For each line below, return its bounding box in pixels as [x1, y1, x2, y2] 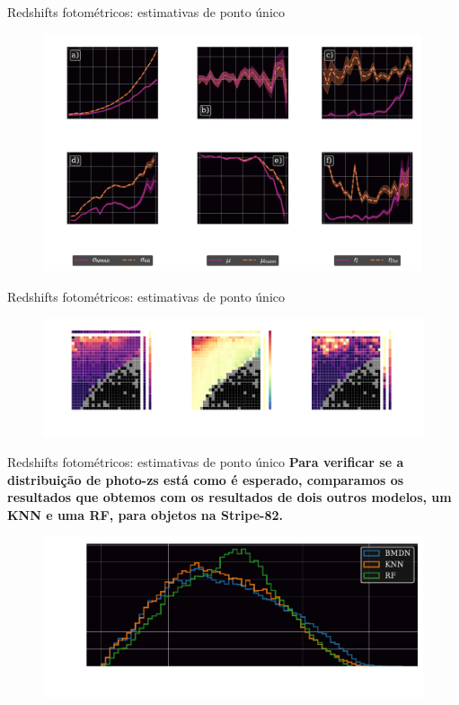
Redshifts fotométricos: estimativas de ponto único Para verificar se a [7, 453, 404, 471]
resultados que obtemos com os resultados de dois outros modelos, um [7, 488, 452, 507]
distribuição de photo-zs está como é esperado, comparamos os [7, 470, 404, 489]
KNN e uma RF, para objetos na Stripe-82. [7, 505, 284, 524]
